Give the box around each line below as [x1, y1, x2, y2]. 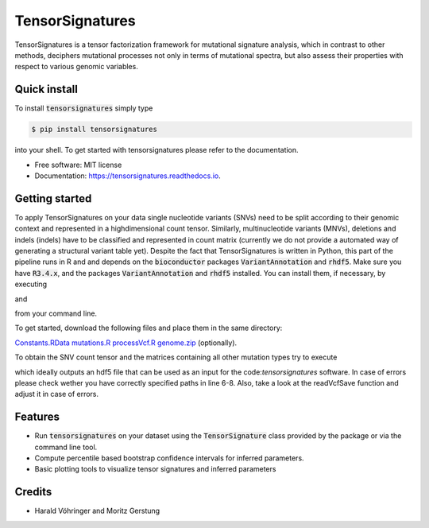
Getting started [14, 192, 92, 205]
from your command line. [14, 309, 98, 318]
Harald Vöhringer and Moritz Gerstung [34, 506, 160, 516]
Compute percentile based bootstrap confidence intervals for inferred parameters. [34, 453, 305, 463]
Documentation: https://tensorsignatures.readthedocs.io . [34, 171, 222, 181]
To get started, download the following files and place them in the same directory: [14, 323, 283, 333]
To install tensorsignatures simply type [14, 103, 153, 113]
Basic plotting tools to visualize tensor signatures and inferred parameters [34, 464, 276, 474]
